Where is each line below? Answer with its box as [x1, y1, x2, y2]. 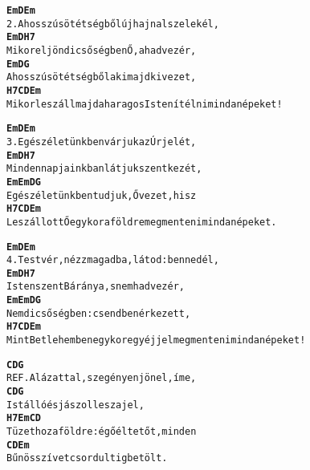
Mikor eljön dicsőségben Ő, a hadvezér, [6, 44, 197, 56]
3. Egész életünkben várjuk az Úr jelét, [6, 136, 197, 148]
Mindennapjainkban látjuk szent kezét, [6, 163, 202, 175]
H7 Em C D [6, 412, 41, 424]
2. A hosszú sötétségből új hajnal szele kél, [6, 18, 219, 30]
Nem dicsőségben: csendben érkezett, [6, 307, 191, 319]
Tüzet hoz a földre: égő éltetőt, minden [6, 426, 197, 438]
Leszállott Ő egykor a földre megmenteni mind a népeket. [6, 216, 277, 228]
